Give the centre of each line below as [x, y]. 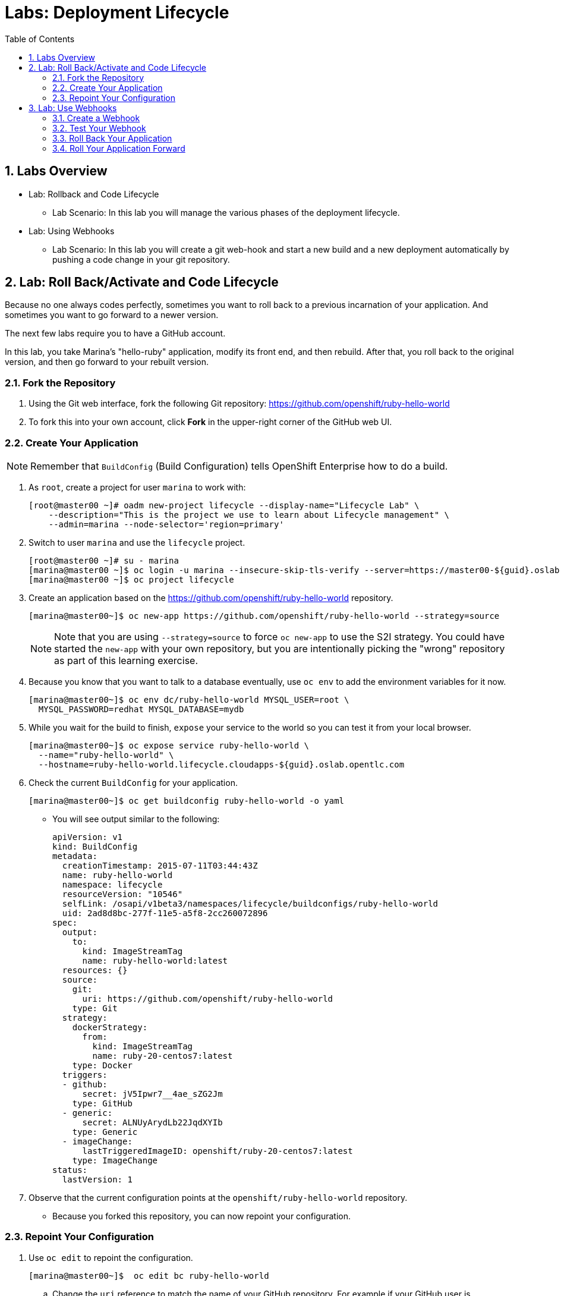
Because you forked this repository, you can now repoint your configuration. [202, 1216]
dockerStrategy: [110, 1027]
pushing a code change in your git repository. [141, 259]
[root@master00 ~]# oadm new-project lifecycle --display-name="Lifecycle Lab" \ [224, 505]
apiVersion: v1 [88, 837]
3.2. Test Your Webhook [99, 128]
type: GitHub [102, 1103]
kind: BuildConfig [95, 846]
